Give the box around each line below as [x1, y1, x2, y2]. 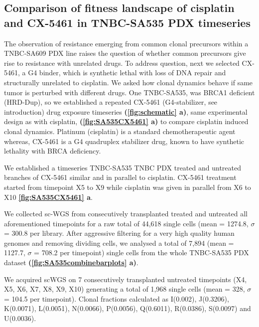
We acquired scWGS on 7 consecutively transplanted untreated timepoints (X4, [4, 274, 247, 284]
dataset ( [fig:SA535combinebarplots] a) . [4, 257, 138, 268]
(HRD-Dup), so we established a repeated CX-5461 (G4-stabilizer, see [4, 97, 218, 107]
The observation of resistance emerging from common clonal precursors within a [4, 38, 249, 48]
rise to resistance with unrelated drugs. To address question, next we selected [4, 57, 240, 68]
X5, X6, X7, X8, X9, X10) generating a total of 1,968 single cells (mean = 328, [4, 284, 245, 294]
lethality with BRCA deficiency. [4, 146, 101, 156]
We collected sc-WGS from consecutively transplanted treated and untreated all [4, 208, 248, 219]
